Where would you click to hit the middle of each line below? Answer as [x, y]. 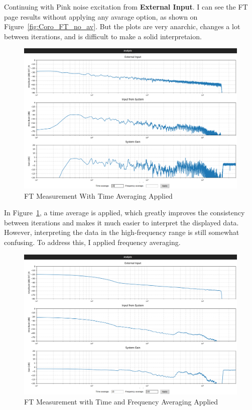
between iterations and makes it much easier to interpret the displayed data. [121, 222]
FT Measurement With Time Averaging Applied [98, 195]
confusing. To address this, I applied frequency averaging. [92, 242]
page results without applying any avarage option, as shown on [101, 16]
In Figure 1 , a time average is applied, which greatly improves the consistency [124, 213]
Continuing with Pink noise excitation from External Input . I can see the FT [126, 7]
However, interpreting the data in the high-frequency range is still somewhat [122, 232]
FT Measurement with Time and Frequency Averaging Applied [121, 401]
